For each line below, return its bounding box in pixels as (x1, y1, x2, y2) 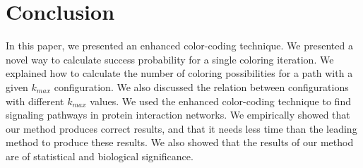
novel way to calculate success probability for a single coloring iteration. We (6, 52, 334, 66)
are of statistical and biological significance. (6, 148, 194, 163)
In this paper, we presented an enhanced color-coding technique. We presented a (6, 38, 353, 53)
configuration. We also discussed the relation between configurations (54, 79, 349, 94)
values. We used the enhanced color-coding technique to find (90, 93, 351, 108)
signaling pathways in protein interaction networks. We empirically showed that (6, 107, 350, 122)
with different (6, 93, 64, 108)
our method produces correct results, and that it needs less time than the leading (6, 121, 357, 136)
